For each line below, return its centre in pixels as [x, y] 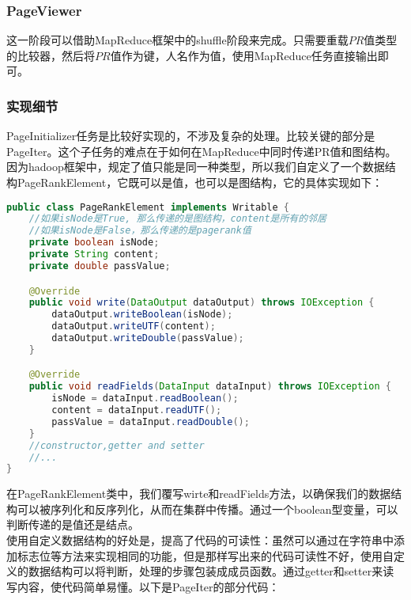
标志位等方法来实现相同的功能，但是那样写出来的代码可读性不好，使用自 [205, 555]
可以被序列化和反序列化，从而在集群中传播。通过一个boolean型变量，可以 [207, 509]
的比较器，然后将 [51, 55]
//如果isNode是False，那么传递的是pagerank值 [140, 231]
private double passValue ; [100, 266]
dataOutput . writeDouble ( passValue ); [148, 338]
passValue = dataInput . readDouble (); [151, 422]
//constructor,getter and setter [117, 445]
